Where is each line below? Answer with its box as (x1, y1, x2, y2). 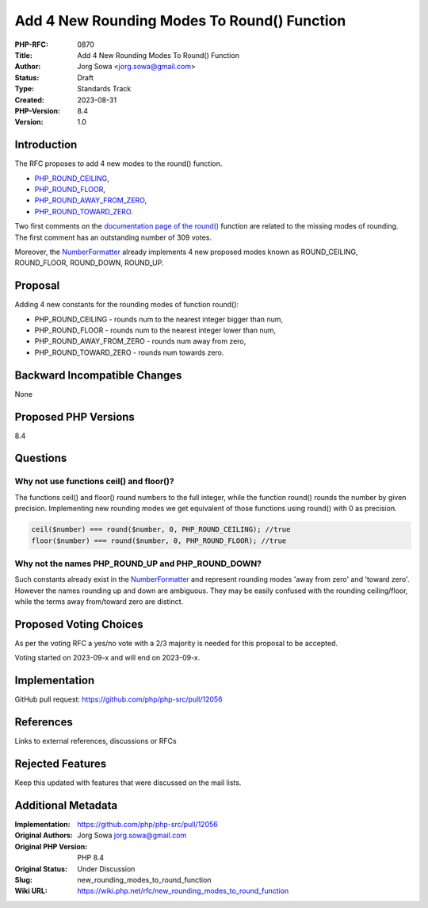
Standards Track (77, 84, 132, 94)
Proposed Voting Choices (14, 618, 143, 631)
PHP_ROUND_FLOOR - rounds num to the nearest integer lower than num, (34, 325, 277, 335)
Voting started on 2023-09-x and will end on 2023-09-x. (14, 653, 201, 663)
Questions (14, 452, 67, 465)
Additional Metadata (14, 798, 118, 812)
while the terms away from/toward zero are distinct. (14, 597, 184, 606)
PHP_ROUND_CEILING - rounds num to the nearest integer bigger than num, (34, 314, 283, 324)
